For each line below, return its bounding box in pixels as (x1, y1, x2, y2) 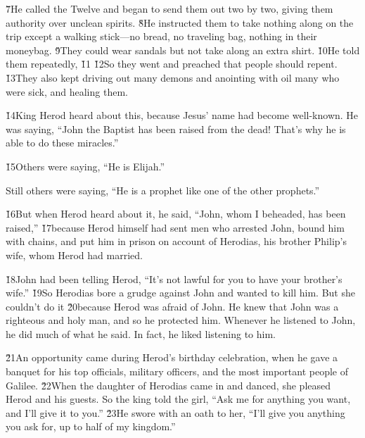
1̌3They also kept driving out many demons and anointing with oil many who (6, 70, 340, 85)
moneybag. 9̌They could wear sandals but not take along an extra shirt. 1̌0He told (6, 42, 360, 57)
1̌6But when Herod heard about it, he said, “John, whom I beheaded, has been (6, 206, 346, 221)
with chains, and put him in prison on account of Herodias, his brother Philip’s (6, 234, 347, 249)
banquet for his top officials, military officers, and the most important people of (6, 364, 348, 379)
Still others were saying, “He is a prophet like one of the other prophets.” (6, 182, 320, 197)
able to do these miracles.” (6, 135, 119, 150)
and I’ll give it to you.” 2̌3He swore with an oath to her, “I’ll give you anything (6, 405, 345, 420)
